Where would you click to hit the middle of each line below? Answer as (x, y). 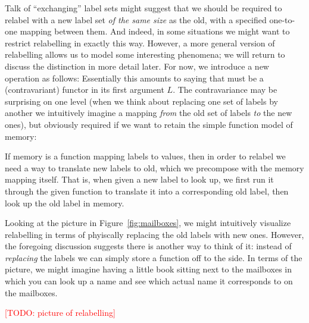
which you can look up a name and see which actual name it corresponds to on (149, 281)
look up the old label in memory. (65, 203)
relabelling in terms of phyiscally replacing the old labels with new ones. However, (154, 234)
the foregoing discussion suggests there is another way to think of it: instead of (148, 246)
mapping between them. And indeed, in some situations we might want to (155, 31)
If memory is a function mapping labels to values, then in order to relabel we (145, 156)
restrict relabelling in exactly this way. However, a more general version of (140, 43)
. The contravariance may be (225, 90)
